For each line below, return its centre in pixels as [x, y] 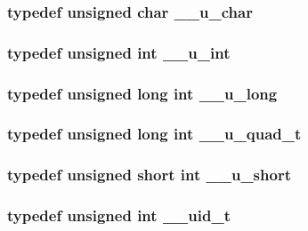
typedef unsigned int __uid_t [119, 215]
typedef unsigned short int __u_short [149, 175]
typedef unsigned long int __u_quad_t [154, 134]
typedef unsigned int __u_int [119, 52]
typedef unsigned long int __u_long [142, 93]
